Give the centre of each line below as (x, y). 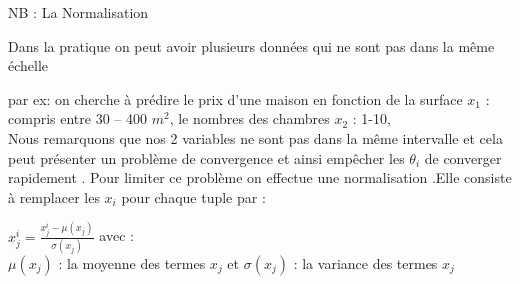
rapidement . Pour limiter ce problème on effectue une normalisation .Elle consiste (260, 177)
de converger (463, 157)
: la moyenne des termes (132, 262)
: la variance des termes (365, 262)
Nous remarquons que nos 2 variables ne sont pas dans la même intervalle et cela (255, 137)
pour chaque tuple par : (193, 196)
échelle (28, 65)
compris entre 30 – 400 (77, 118)
